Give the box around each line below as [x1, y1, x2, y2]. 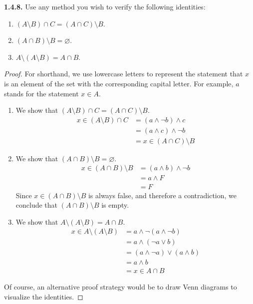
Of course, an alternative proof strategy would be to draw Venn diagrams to [4, 282, 237, 292]
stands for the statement [4, 88, 79, 98]
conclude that [15, 200, 58, 210]
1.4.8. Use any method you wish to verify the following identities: [4, 1, 206, 11]
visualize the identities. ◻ [4, 292, 83, 302]
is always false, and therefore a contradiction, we [88, 190, 237, 200]
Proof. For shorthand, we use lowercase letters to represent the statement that [4, 68, 243, 79]
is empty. [101, 200, 129, 210]
